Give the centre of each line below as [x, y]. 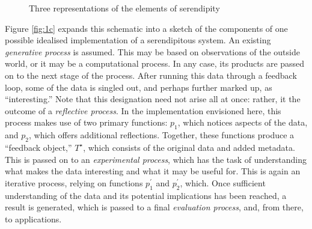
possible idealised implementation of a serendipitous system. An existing [138, 40]
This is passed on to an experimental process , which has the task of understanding [156, 159]
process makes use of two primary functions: [86, 122]
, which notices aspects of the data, [243, 122]
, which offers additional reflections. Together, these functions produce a [161, 135]
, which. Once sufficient [223, 182]
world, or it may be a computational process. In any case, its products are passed [155, 63]
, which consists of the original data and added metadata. [189, 147]
